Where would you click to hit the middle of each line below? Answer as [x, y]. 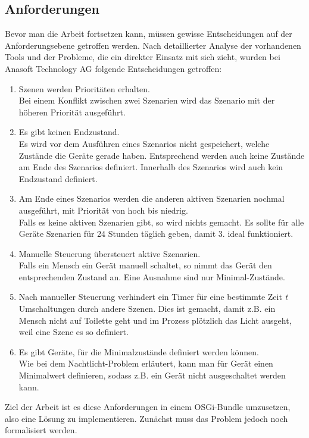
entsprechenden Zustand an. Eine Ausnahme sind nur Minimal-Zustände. [152, 276]
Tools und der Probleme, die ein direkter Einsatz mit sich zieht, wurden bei [143, 57]
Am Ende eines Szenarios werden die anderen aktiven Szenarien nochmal [152, 198]
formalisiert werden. [41, 430]
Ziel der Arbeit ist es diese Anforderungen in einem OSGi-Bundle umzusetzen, [148, 407]
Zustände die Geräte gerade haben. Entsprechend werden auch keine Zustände [162, 155]
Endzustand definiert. [58, 178]
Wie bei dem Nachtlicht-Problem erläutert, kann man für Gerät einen [146, 363]
